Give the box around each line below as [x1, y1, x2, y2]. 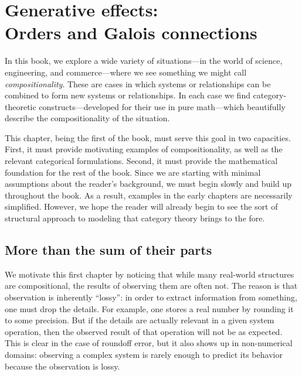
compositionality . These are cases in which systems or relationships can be [5, 77, 271, 90]
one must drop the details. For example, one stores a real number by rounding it [5, 302, 294, 315]
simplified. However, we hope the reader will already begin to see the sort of [5, 200, 278, 213]
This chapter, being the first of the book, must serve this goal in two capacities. [5, 131, 291, 143]
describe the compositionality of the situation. [5, 112, 170, 124]
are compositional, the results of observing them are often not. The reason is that [5, 279, 298, 292]
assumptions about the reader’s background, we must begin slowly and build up [5, 177, 292, 190]
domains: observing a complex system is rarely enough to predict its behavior [5, 348, 283, 360]
